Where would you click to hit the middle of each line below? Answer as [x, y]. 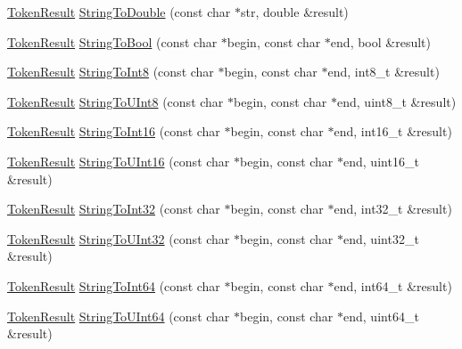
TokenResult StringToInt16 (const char [114, 131]
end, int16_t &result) [393, 131]
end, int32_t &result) [393, 209]
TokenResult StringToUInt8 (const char [115, 101]
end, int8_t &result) [384, 72]
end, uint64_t [381, 316]
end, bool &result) [380, 41]
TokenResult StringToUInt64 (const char [119, 316]
